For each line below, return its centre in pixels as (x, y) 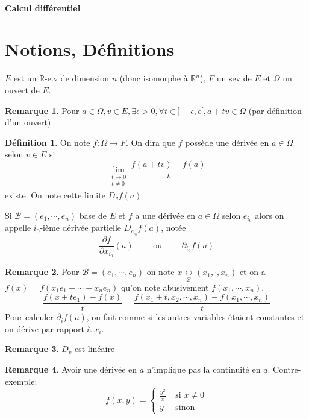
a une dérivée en (165, 215)
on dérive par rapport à (48, 328)
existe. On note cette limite (55, 195)
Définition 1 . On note (48, 142)
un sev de (234, 78)
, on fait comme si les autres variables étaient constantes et (195, 317)
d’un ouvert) (28, 122)
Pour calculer (29, 317)
